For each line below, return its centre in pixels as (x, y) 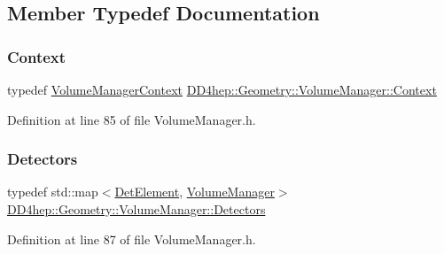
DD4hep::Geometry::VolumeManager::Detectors (136, 209)
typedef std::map (53, 192)
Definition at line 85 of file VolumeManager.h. (132, 119)
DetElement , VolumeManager (195, 192)
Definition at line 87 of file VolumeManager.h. (132, 239)
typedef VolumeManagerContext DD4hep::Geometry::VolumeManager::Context (222, 89)
